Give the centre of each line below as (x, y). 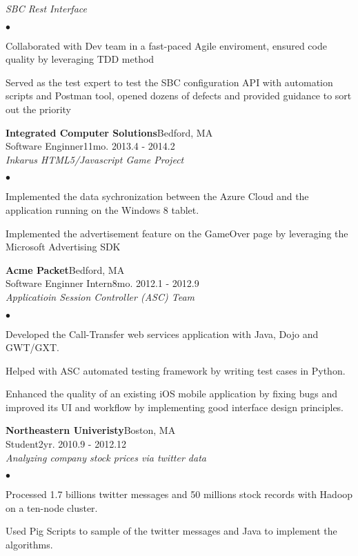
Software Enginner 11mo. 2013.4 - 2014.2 (90, 146)
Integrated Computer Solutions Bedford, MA (109, 132)
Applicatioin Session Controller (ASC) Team (100, 296)
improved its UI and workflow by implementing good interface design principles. (175, 407)
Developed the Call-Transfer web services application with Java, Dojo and (162, 334)
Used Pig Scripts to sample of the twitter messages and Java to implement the (171, 531)
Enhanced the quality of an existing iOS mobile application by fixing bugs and (172, 394)
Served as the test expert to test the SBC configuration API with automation (169, 82)
